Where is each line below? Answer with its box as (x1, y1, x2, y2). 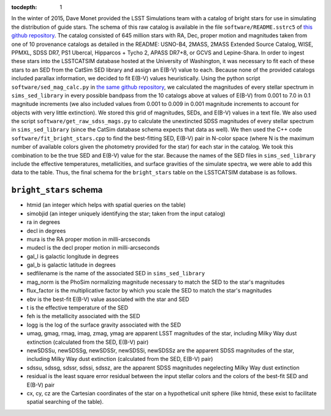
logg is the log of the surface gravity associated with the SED (26, 321, 181, 329)
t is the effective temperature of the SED (26, 304, 129, 311)
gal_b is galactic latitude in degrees (26, 261, 116, 269)
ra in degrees (26, 218, 61, 226)
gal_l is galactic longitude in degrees (26, 253, 119, 260)
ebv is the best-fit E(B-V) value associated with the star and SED (26, 295, 189, 303)
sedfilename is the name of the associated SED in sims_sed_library (26, 270, 205, 277)
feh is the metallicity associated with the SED (26, 313, 140, 320)
